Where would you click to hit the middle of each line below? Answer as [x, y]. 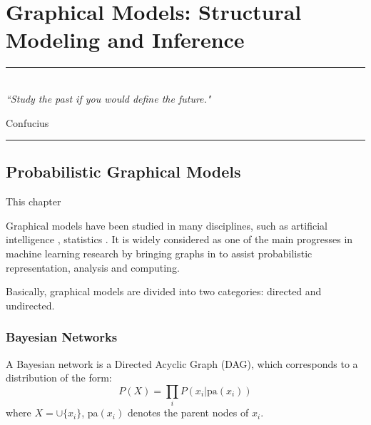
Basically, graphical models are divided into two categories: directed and [164, 291]
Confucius [27, 122]
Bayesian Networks [62, 337]
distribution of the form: [59, 378]
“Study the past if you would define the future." [108, 98]
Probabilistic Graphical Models [123, 171]
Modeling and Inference [125, 40]
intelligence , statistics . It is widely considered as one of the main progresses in [179, 239]
